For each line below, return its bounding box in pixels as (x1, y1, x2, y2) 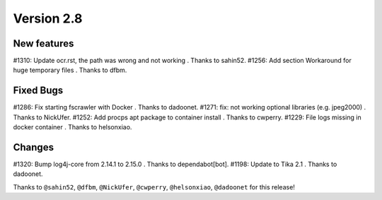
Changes (13, 141, 54, 153)
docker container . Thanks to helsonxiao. (13, 123, 132, 131)
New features (13, 37, 74, 49)
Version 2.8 (13, 11, 83, 26)
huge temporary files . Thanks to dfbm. (13, 66, 127, 74)
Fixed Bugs (13, 85, 64, 97)
